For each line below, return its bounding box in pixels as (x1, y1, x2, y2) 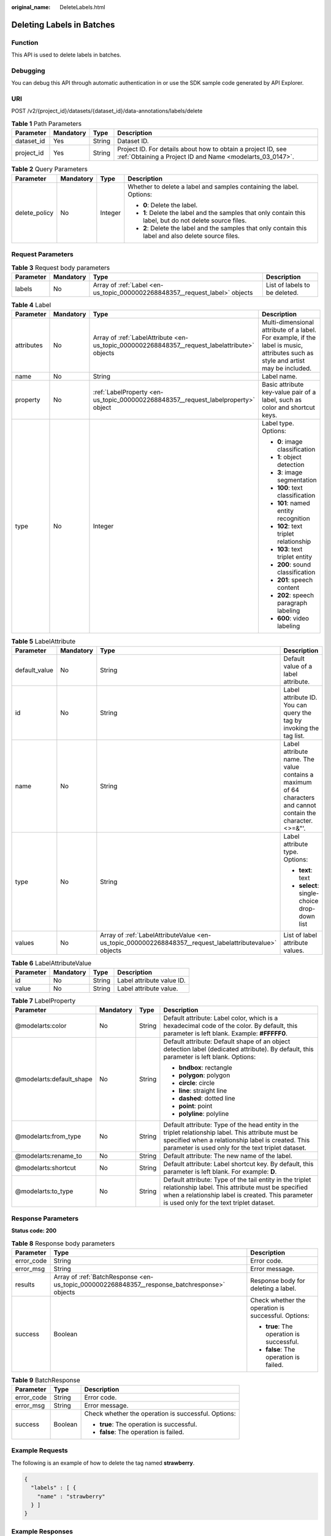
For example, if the (261, 334, 316, 342)
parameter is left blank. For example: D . (163, 1167, 277, 1176)
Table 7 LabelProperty (11, 997, 76, 1005)
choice (299, 897, 319, 906)
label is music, (261, 341, 303, 350)
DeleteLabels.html (59, 4, 105, 10)
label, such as (261, 396, 302, 404)
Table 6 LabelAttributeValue (11, 958, 92, 967)
